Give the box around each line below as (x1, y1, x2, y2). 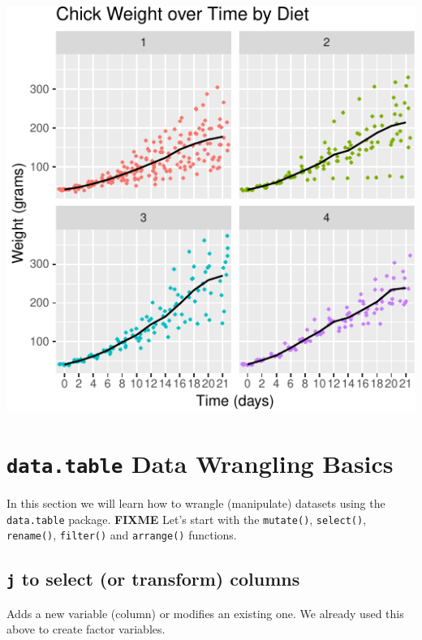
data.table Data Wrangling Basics (6, 446, 394, 479)
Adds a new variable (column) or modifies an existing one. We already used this (6, 604, 404, 621)
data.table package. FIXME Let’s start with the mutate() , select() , (6, 510, 367, 527)
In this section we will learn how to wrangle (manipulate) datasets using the (6, 494, 385, 511)
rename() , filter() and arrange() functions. (6, 526, 237, 543)
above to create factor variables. (6, 621, 166, 638)
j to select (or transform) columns (6, 566, 300, 591)
